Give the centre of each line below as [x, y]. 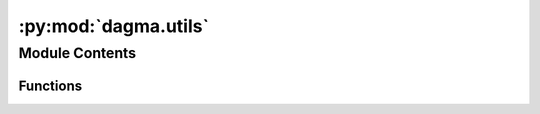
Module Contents [77, 53]
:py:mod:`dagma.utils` [114, 26]
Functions [50, 85]
